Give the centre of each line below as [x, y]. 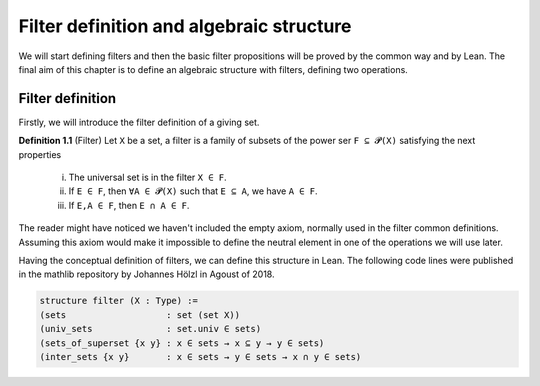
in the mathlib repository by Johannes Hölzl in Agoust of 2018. [146, 274]
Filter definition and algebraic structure [185, 26]
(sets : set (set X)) [139, 314]
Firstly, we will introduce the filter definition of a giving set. [139, 122]
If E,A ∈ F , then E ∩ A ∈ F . [129, 205]
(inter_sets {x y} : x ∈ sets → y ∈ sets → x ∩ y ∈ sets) [200, 356]
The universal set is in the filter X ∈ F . [147, 177]
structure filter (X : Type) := [119, 301]
